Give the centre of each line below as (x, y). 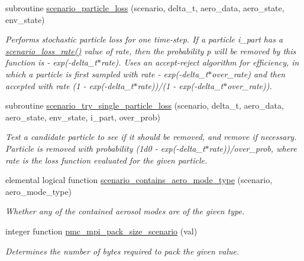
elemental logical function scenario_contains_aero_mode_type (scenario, (139, 180)
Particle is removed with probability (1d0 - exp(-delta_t (105, 148)
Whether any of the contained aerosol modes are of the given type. (125, 211)
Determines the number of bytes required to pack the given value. (122, 251)
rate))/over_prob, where (253, 148)
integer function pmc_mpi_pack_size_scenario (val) (101, 231)
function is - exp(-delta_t (51, 62)
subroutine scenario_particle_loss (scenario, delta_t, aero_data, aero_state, (145, 8)
